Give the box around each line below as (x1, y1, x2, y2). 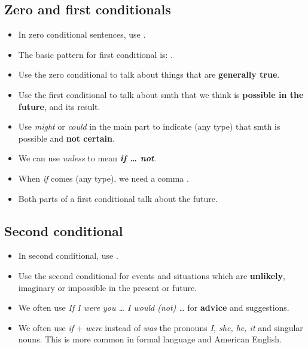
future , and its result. (18, 100, 100, 112)
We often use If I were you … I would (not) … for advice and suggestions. (18, 301, 289, 314)
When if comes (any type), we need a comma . (18, 172, 189, 184)
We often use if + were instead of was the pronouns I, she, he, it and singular (18, 321, 303, 333)
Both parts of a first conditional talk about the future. (18, 192, 218, 204)
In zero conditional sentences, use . (18, 28, 146, 41)
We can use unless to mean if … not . (18, 152, 157, 164)
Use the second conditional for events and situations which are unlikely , (18, 269, 285, 281)
